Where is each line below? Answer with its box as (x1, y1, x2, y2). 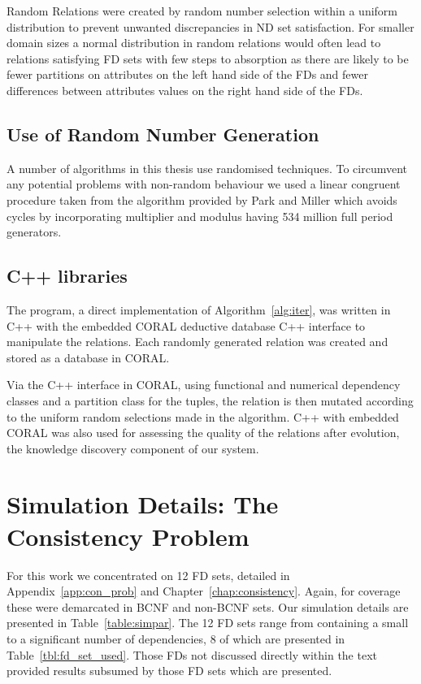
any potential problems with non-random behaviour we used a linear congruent (7, 175, 401, 193)
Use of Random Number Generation (7, 121, 319, 146)
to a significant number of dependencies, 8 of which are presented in (7, 630, 345, 647)
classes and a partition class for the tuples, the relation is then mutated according (7, 392, 414, 409)
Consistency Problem (7, 519, 250, 552)
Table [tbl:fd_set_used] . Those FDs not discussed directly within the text (7, 646, 377, 663)
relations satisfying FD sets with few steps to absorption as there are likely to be (7, 50, 409, 67)
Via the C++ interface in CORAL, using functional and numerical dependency (7, 376, 401, 393)
